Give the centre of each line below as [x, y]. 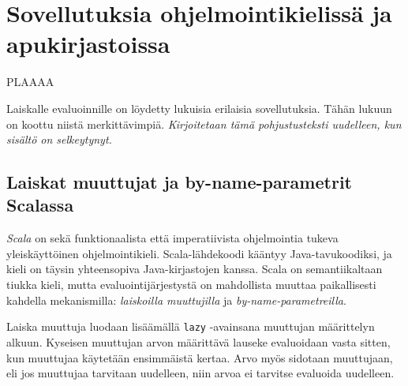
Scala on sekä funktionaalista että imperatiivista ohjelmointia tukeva [172, 238]
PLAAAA [30, 82]
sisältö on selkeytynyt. [59, 139]
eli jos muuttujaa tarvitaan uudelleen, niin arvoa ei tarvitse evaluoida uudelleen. [200, 373]
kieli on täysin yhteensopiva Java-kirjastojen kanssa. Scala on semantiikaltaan [195, 269]
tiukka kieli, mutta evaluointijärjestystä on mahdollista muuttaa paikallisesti [191, 285]
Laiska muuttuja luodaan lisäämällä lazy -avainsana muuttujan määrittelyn [191, 326]
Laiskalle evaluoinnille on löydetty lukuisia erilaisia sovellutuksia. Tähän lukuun [199, 108]
